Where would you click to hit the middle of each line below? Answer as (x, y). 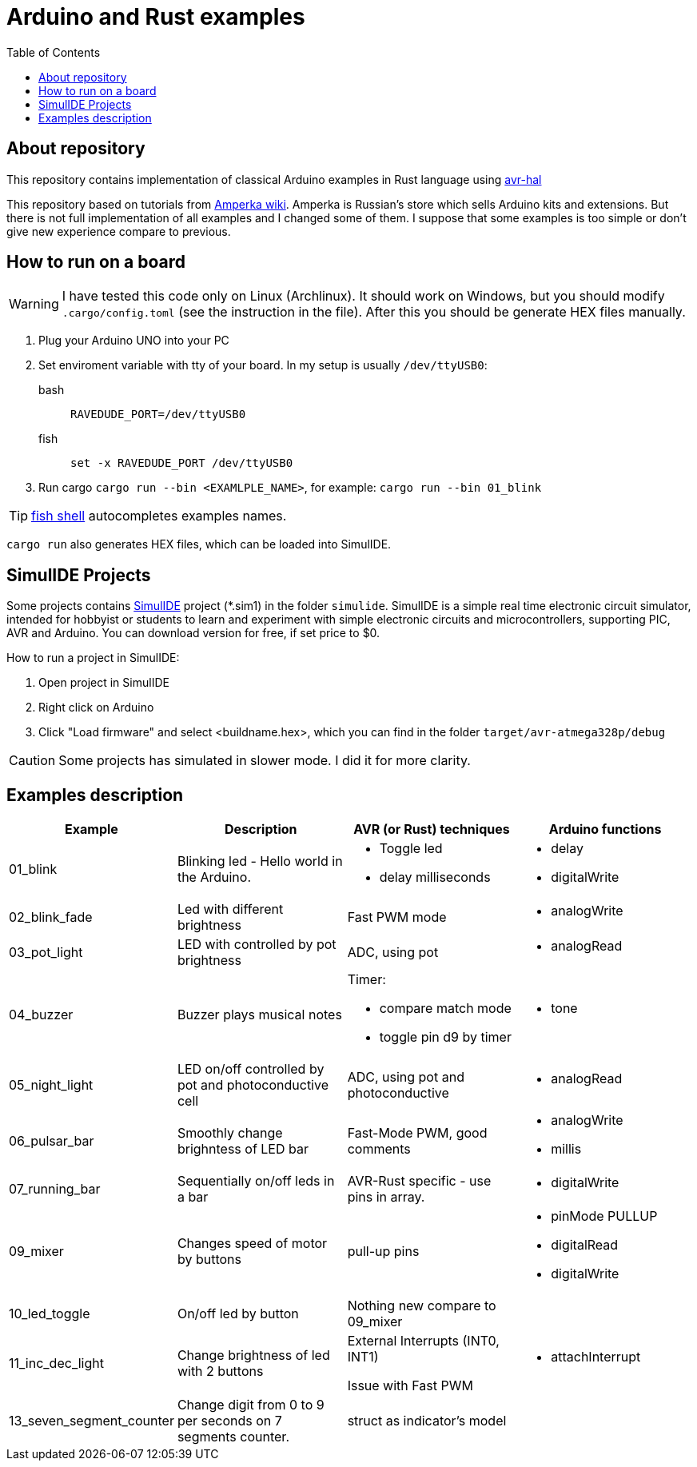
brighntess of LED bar (243, 1149)
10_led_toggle (50, 1314)
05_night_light (51, 1085)
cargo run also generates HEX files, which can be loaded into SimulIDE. (199, 544)
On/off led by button (238, 1314)
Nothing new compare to (422, 1306)
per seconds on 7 (229, 1421)
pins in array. (386, 1197)
